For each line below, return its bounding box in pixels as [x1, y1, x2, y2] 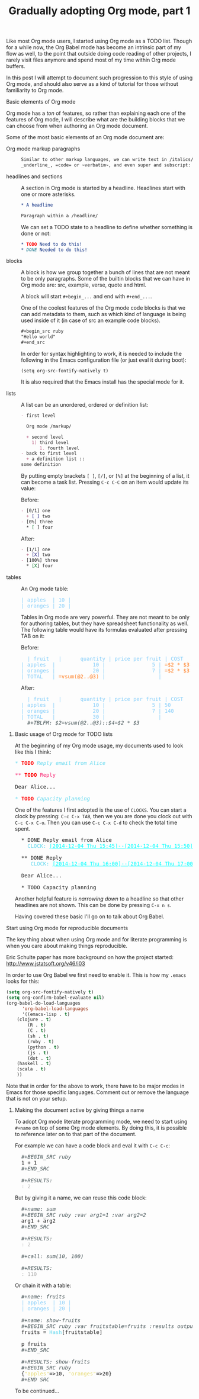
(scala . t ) [17, 1066, 46, 1072]
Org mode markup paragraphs [6, 145, 81, 152]
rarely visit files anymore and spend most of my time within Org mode [6, 56, 176, 63]
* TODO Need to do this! [21, 241, 82, 247]
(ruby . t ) [27, 1038, 54, 1044]
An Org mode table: [21, 585, 69, 593]
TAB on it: [21, 632, 45, 640]
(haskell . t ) [17, 1061, 52, 1067]
